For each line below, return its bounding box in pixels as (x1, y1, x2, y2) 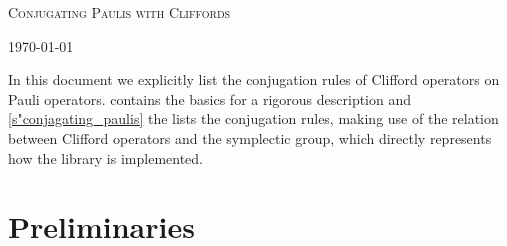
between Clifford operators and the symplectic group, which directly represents (8, 127, 492, 148)
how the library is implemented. (8, 147, 203, 168)
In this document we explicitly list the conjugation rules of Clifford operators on (8, 69, 500, 90)
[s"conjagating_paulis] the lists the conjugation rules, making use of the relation (8, 108, 499, 129)
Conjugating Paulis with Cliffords (8, 2, 231, 22)
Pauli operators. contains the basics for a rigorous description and (8, 88, 412, 109)
